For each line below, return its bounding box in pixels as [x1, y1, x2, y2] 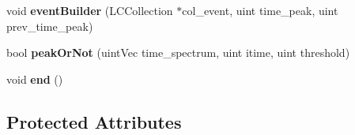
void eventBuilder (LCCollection [6, 2, 173, 18]
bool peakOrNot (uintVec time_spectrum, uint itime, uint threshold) [6, 44, 350, 61]
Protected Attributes [6, 109, 182, 133]
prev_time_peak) [6, 17, 93, 34]
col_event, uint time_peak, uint [182, 2, 338, 18]
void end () [6, 70, 63, 87]
